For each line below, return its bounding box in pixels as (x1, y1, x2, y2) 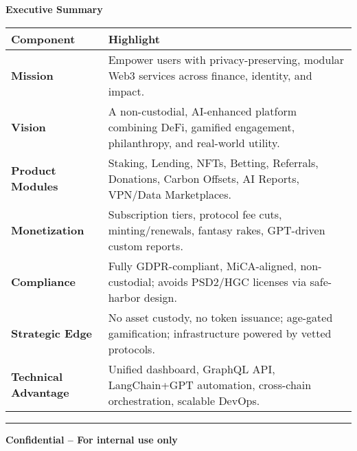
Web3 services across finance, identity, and (108, 67, 312, 83)
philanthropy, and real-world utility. (108, 134, 280, 151)
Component (11, 30, 76, 47)
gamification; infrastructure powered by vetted (108, 324, 332, 341)
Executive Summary (5, 2, 103, 16)
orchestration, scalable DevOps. (108, 392, 260, 408)
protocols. (108, 340, 155, 357)
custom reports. (108, 237, 183, 254)
